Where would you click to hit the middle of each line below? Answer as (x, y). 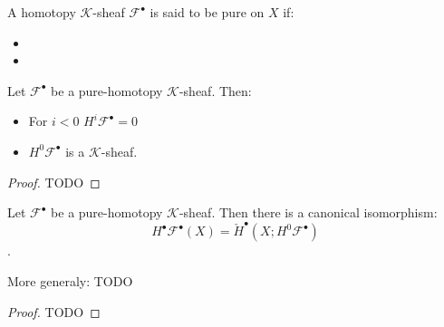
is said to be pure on (207, 12)
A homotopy (42, 12)
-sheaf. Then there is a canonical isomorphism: (308, 212)
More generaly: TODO (70, 281)
